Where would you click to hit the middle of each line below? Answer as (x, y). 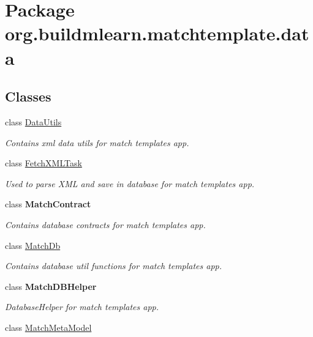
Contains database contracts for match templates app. (105, 224)
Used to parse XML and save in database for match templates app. (130, 183)
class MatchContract (48, 204)
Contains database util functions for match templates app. (114, 266)
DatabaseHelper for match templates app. (82, 307)
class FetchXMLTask (43, 163)
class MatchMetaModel (48, 327)
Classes (28, 96)
